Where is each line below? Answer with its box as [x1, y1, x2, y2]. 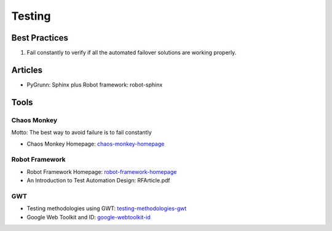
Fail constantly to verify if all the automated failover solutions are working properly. [26, 49, 237, 57]
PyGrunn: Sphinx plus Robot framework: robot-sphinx [26, 80, 163, 88]
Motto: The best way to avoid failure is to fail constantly [11, 129, 152, 136]
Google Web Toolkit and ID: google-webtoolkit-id [26, 213, 151, 221]
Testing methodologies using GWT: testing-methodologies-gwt [26, 205, 187, 212]
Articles [11, 65, 43, 75]
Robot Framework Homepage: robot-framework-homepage [26, 168, 177, 175]
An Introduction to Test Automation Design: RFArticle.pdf [26, 177, 170, 184]
